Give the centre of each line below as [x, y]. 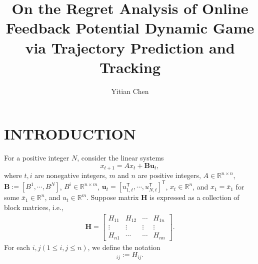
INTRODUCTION [70, 134]
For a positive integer [37, 158]
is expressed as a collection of [194, 197]
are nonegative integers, [71, 175]
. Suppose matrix [113, 197]
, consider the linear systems [120, 158]
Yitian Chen [130, 91]
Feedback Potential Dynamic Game [130, 28]
